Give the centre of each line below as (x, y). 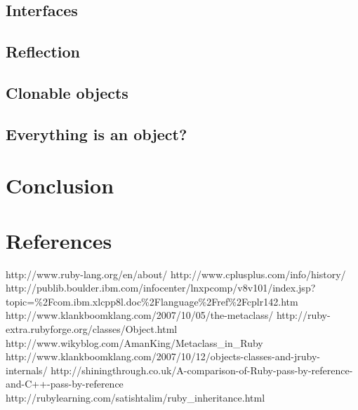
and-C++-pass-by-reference (65, 384)
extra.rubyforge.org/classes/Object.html (92, 329)
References (59, 240)
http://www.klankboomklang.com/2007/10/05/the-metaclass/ (140, 315)
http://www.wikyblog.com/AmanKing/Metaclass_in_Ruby (134, 342)
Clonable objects (67, 92)
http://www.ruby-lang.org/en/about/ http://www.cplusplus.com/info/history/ (176, 274)
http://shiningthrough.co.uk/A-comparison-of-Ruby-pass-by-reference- (202, 370)
